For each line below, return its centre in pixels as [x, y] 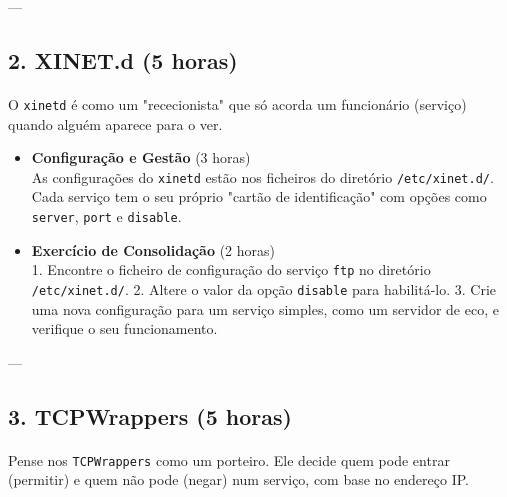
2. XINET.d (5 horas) [123, 59]
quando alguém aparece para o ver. [115, 123]
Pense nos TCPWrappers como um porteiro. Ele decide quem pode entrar [229, 459]
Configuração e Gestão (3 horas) [141, 157]
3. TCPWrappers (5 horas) [150, 415]
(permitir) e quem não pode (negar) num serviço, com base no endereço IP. [238, 479]
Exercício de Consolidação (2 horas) [153, 249]
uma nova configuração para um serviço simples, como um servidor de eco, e [265, 308]
